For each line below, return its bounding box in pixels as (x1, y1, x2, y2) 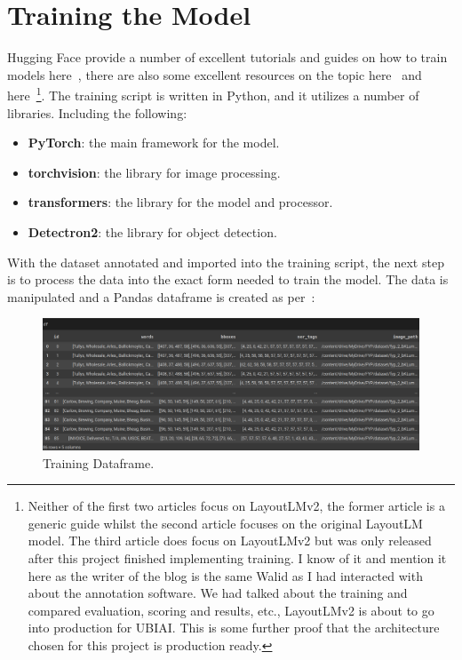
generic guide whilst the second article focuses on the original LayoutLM (28, 513, 423, 532)
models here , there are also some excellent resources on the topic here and (7, 65, 422, 83)
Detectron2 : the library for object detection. (28, 222, 277, 241)
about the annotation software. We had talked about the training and (28, 584, 408, 602)
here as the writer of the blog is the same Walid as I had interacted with (28, 566, 423, 584)
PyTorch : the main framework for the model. (28, 133, 280, 152)
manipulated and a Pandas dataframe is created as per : (7, 287, 315, 306)
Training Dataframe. (43, 453, 155, 472)
